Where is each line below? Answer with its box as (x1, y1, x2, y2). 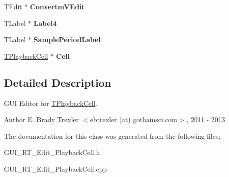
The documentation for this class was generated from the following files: (4, 130, 221, 141)
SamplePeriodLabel (33, 34, 101, 45)
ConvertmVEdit (30, 1, 85, 11)
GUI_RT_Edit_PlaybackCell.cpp (4, 163, 107, 174)
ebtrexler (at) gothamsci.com (90, 114, 177, 125)
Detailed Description (4, 75, 112, 90)
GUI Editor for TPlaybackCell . (4, 98, 98, 108)
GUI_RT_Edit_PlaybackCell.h (4, 147, 100, 157)
